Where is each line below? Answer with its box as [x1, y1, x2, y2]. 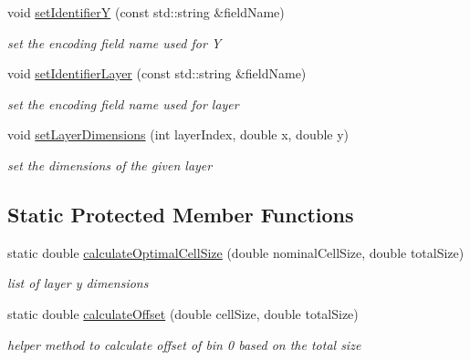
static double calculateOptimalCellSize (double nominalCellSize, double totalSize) [7, 242, 465, 262]
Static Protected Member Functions [7, 200, 354, 228]
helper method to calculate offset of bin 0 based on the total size [7, 334, 361, 354]
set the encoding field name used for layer [7, 94, 239, 113]
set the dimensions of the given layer [7, 155, 213, 174]
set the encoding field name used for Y [7, 33, 222, 52]
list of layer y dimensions [7, 273, 149, 293]
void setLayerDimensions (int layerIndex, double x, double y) [7, 125, 350, 144]
